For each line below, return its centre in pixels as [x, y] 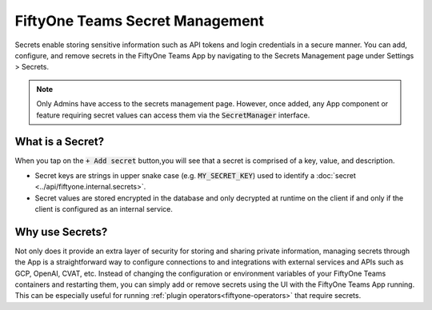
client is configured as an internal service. [104, 209]
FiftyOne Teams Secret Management [139, 21]
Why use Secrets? [61, 232]
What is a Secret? [59, 142]
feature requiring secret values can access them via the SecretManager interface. [173, 115]
